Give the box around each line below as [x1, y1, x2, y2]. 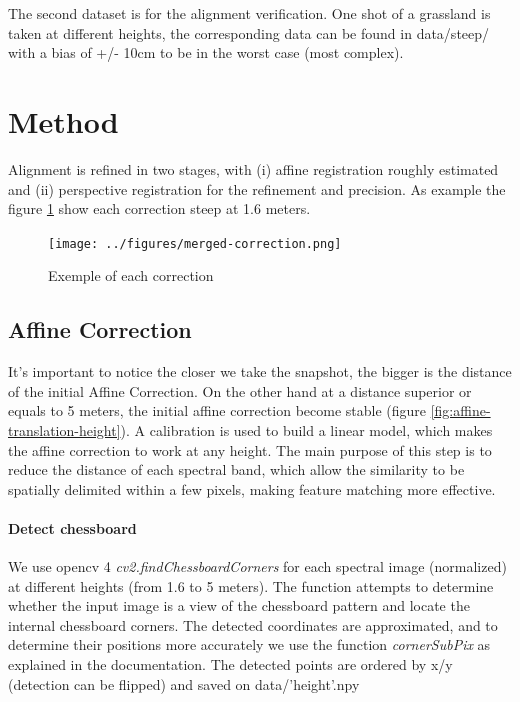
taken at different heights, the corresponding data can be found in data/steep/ [8, 22, 490, 43]
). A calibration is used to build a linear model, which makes [120, 419, 493, 440]
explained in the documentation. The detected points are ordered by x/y [8, 654, 453, 675]
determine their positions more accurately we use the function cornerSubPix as [8, 634, 491, 655]
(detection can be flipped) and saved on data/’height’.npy [8, 673, 360, 694]
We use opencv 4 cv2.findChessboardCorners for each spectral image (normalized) [8, 556, 507, 577]
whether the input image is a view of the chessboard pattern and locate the [8, 595, 470, 616]
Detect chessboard [8, 517, 137, 538]
